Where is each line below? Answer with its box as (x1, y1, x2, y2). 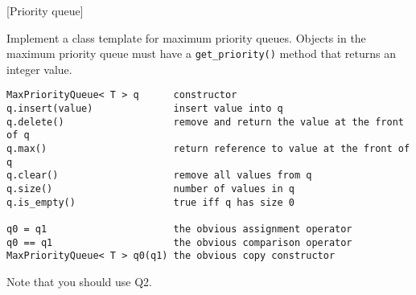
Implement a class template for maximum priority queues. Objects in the (6, 29, 366, 46)
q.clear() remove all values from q (6, 170, 312, 182)
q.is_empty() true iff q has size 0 (6, 196, 294, 208)
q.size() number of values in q (6, 183, 294, 195)
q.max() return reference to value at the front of (6, 143, 410, 155)
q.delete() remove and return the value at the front (6, 116, 404, 128)
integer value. (6, 60, 72, 77)
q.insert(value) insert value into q (6, 103, 283, 115)
